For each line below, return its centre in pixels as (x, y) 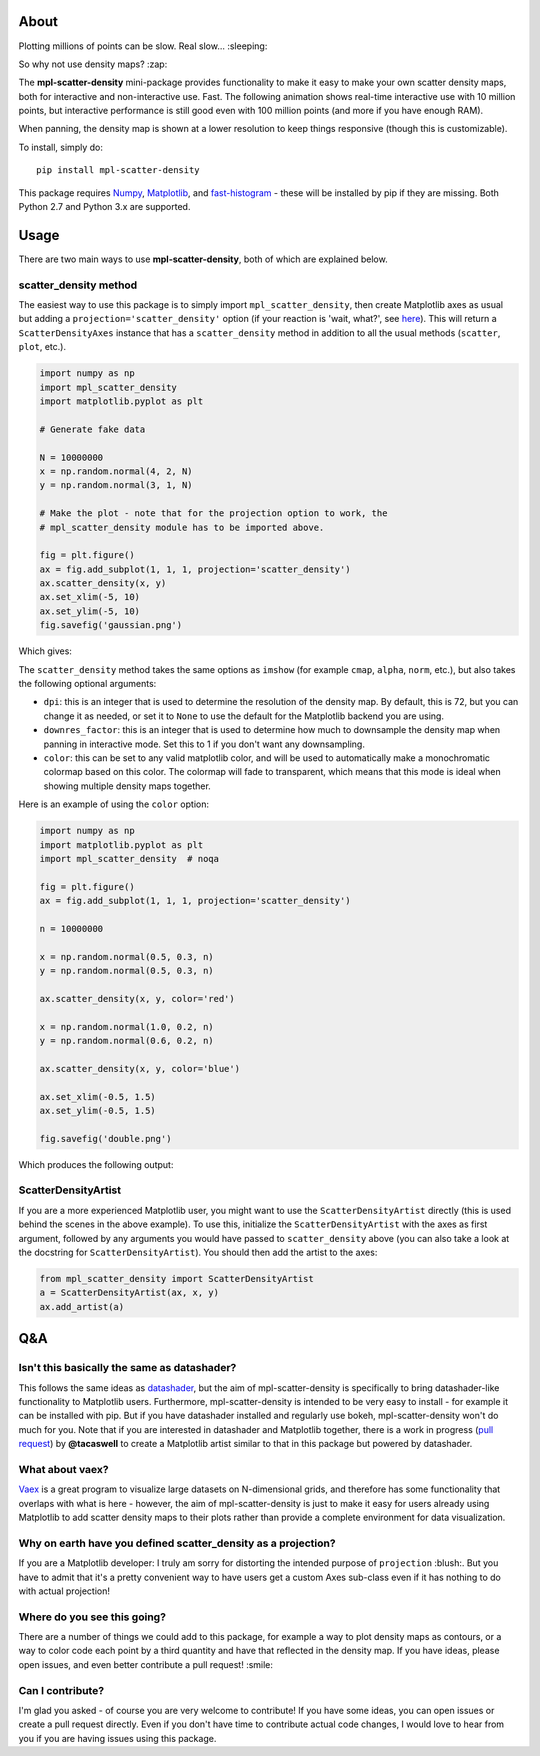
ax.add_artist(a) (82, 1306)
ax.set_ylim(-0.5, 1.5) (98, 1110)
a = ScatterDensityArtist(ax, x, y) (129, 1293)
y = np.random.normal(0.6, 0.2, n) (126, 1040)
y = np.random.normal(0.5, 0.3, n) (126, 971)
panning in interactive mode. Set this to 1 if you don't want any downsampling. (204, 744)
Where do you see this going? (92, 1617)
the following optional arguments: (87, 684)
